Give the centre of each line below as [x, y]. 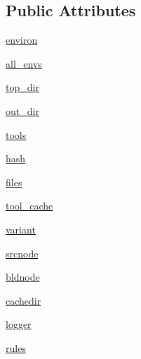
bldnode [23, 277]
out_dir [22, 110]
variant [21, 229]
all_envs [24, 63]
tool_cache [29, 206]
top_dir [22, 87]
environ [22, 40]
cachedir [23, 300]
